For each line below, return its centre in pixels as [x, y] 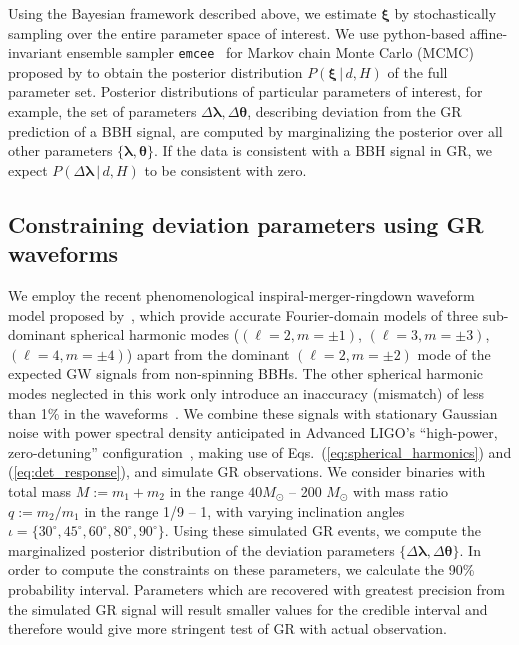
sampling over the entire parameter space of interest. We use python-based [237, 32]
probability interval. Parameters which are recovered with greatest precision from [257, 588]
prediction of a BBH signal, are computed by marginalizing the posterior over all [255, 130]
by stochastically [445, 13]
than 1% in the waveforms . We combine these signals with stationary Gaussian [253, 412]
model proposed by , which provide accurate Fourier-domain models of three [243, 314]
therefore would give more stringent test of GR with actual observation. [227, 628]
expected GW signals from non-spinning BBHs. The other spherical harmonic [246, 373]
